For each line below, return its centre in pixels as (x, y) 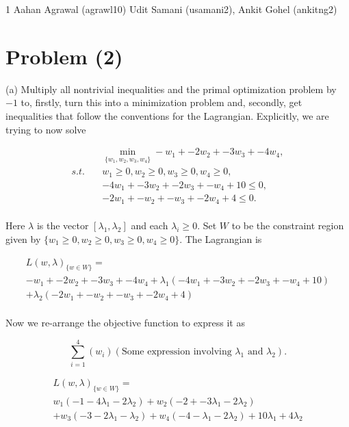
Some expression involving (177, 352)
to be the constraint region (288, 225)
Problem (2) (64, 56)
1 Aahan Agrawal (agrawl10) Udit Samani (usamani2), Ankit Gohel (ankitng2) (171, 9)
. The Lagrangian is (221, 238)
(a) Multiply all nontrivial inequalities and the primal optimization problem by (171, 89)
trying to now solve (46, 129)
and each (150, 225)
